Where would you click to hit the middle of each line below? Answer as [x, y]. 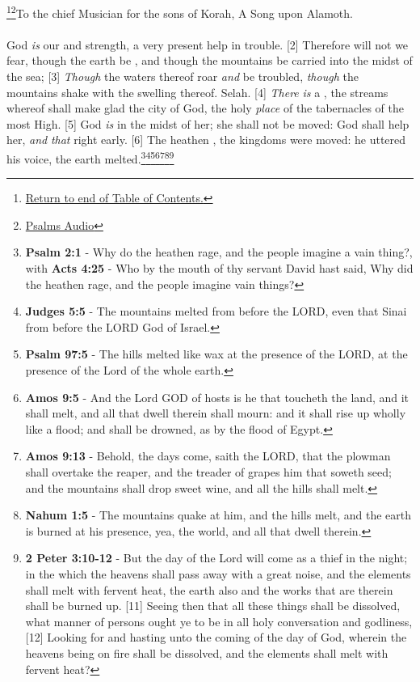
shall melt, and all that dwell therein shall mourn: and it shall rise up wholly [216, 413]
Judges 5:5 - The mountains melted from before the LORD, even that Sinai [216, 311]
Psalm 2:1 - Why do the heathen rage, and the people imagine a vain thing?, [219, 252]
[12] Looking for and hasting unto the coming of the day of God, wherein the [216, 637]
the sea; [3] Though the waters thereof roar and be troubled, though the [183, 76]
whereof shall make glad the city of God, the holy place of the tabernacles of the [206, 108]
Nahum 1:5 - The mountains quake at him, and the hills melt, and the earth [218, 515]
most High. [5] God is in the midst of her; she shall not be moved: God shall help [208, 123]
